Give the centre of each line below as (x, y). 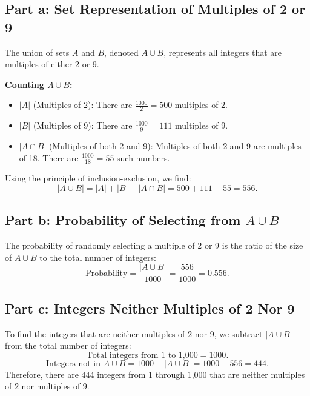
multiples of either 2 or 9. (52, 64)
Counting (25, 84)
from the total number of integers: (68, 345)
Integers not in (73, 364)
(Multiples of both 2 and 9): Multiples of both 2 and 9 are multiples (175, 146)
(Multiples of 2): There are (83, 105)
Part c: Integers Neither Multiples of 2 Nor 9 (150, 308)
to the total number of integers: (98, 257)
